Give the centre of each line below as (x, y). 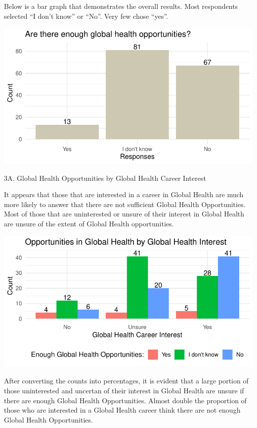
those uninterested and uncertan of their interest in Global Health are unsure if (124, 390)
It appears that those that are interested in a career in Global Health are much (124, 194)
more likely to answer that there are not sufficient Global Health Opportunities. (125, 204)
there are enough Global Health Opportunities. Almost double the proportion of (125, 400)
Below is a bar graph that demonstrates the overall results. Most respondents (121, 6)
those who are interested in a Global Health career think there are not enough (122, 410)
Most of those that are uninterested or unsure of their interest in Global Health (124, 214)
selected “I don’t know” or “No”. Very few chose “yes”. (86, 16)
